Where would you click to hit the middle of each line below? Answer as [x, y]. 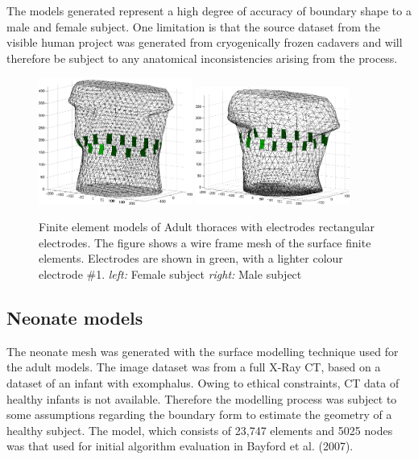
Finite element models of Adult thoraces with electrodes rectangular [207, 227]
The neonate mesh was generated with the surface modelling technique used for [203, 351]
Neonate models [75, 317]
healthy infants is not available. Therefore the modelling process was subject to [202, 398]
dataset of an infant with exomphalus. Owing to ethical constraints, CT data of [203, 382]
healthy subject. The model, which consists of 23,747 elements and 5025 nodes [200, 430]
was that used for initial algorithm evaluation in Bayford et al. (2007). [180, 446]
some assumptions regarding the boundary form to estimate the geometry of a [199, 414]
